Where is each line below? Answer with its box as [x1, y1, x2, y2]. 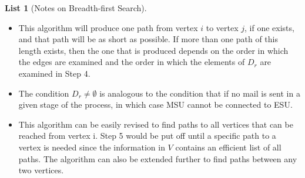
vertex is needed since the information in [18, 141, 165, 153]
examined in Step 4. [18, 67, 91, 79]
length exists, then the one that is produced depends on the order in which [18, 44, 289, 56]
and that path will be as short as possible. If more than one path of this [18, 33, 278, 45]
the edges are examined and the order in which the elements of [18, 56, 245, 68]
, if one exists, [244, 21, 294, 33]
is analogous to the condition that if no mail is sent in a [99, 87, 300, 99]
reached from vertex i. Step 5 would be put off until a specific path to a [18, 129, 276, 142]
